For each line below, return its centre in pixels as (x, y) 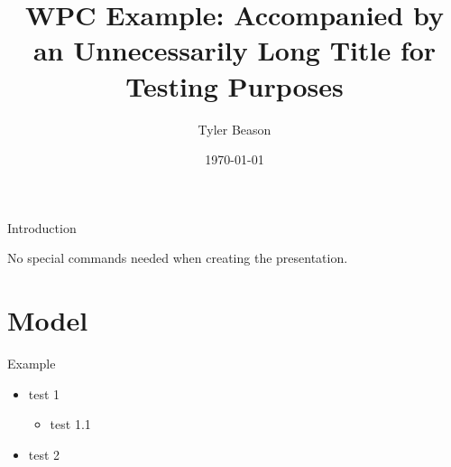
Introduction (42, 227)
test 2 (44, 454)
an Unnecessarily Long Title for (235, 50)
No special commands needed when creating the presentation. (178, 258)
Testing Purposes (235, 85)
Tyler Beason (235, 129)
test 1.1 (70, 424)
